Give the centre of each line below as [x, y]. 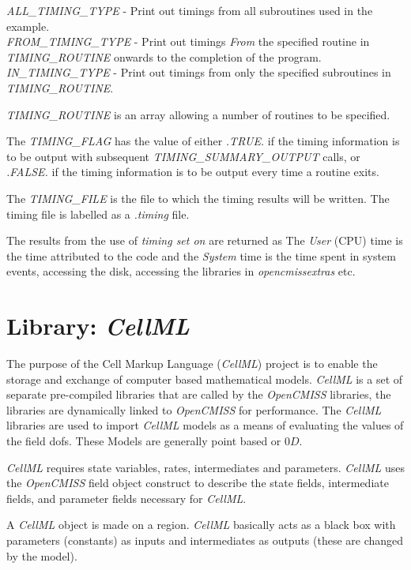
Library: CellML [98, 326]
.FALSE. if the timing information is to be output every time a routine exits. [193, 172]
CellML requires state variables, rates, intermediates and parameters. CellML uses [205, 467]
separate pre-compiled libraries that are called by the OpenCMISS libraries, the [199, 394]
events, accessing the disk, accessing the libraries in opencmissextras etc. [181, 271]
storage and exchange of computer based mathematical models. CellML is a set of [205, 379]
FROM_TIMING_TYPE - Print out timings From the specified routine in [188, 41]
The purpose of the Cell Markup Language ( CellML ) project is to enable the [192, 364]
